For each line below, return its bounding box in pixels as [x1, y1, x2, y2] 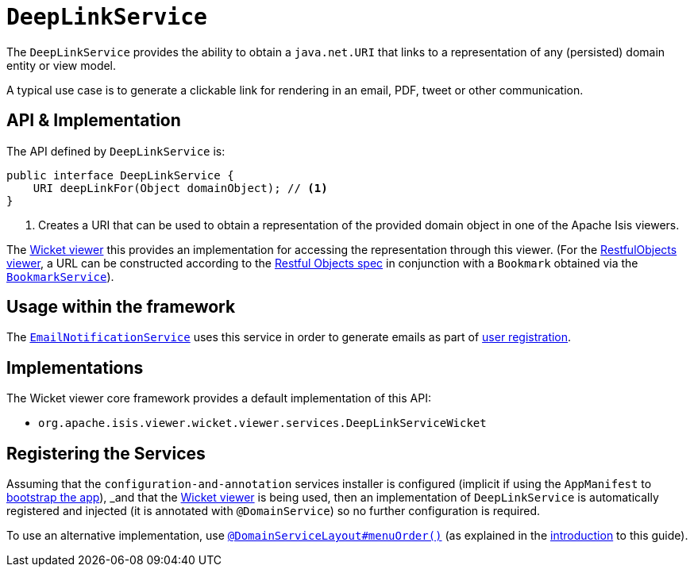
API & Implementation [6, 110, 181, 131]
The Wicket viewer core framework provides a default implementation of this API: [6, 391, 431, 406]
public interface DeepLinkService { [6, 168, 234, 182]
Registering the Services [6, 443, 206, 463]
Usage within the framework [6, 297, 236, 317]
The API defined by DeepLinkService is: [6, 144, 226, 158]
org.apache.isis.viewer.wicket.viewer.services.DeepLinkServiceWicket [38, 417, 487, 430]
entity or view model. [6, 58, 117, 72]
